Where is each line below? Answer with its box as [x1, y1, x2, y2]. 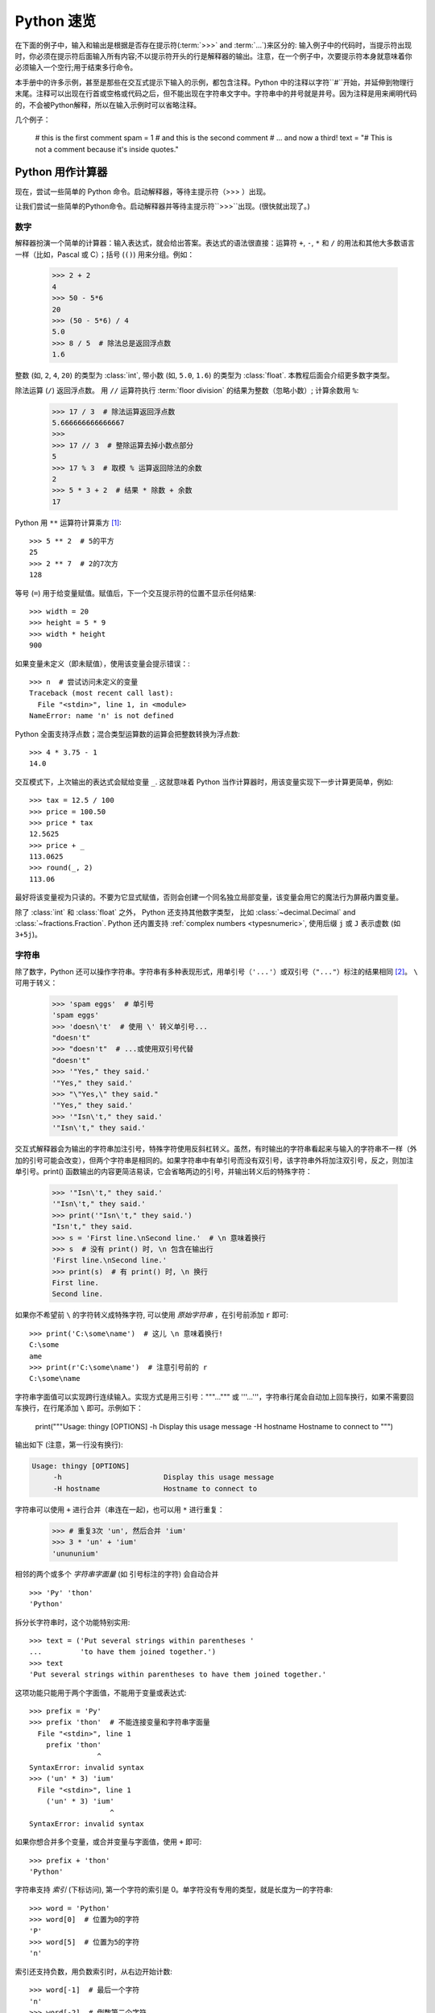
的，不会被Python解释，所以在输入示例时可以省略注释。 [14, 100, 201, 110]
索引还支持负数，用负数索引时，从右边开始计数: [14, 1966, 173, 1976]
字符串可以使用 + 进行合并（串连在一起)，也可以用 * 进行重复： [14, 1504, 225, 1514]
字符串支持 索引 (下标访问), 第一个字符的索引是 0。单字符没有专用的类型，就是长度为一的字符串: [14, 1885, 333, 1895]
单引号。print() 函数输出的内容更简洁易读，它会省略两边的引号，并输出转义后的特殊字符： [14, 1166, 313, 1176]
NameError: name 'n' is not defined [29, 711, 174, 721]
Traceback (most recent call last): [29, 688, 174, 698]
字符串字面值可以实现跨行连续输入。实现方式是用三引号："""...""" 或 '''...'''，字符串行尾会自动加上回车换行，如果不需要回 [14, 1391, 414, 1401]
